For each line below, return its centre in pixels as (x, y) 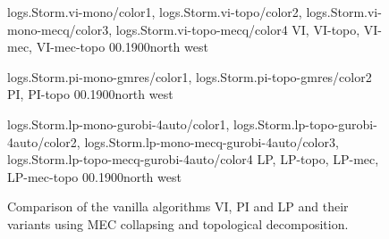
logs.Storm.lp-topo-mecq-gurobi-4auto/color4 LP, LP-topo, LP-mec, (193, 159)
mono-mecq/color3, (60, 29)
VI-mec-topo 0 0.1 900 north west (122, 47)
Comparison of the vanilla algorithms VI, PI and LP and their (178, 206)
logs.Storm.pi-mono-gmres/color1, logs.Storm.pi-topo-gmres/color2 (190, 76)
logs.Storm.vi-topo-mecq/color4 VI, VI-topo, (238, 29)
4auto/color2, (44, 141)
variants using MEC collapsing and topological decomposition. (178, 223)
